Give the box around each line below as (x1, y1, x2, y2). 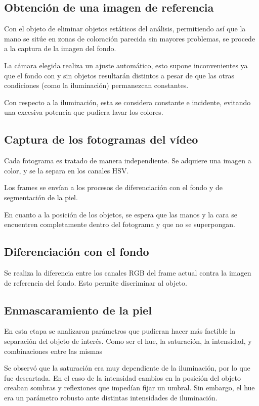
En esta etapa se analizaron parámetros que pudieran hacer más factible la (4, 326, 236, 336)
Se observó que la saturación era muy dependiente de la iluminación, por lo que (4, 363, 250, 373)
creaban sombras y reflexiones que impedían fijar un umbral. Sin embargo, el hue (4, 382, 255, 393)
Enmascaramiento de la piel (4, 302, 152, 318)
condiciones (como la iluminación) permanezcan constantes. (4, 80, 189, 91)
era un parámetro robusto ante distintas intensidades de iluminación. (4, 392, 218, 402)
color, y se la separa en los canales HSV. (4, 165, 129, 175)
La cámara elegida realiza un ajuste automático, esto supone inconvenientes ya (4, 60, 248, 70)
